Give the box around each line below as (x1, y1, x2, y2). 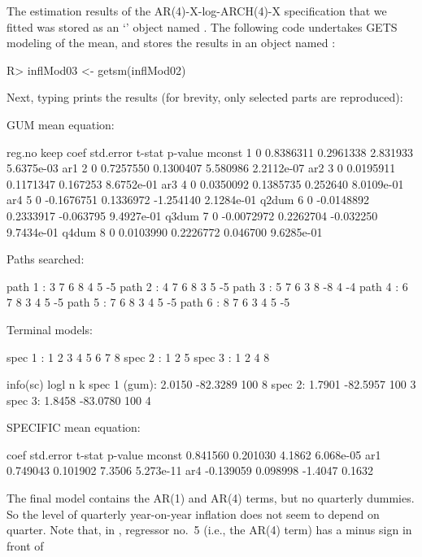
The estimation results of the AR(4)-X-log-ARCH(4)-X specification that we (7, 2, 387, 19)
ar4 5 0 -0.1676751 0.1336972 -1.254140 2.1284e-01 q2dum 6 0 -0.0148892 (7, 191, 370, 208)
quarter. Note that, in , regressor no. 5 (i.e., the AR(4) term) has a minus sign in (7, 521, 412, 538)
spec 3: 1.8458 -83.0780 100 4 (7, 391, 151, 408)
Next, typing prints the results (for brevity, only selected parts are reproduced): (7, 89, 403, 106)
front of (7, 537, 44, 554)
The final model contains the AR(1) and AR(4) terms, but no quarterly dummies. (7, 490, 415, 507)
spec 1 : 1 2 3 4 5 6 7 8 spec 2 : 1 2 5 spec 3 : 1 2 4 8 (7, 348, 270, 365)
